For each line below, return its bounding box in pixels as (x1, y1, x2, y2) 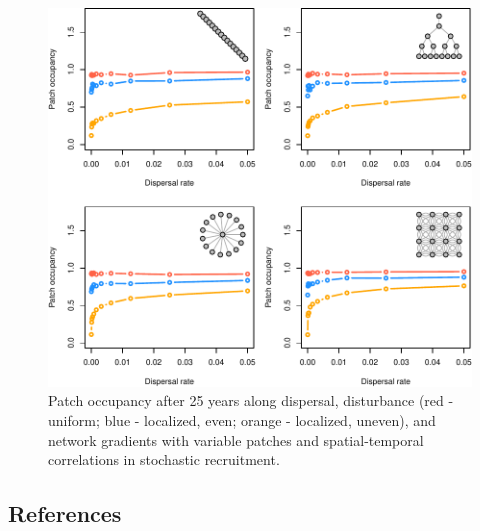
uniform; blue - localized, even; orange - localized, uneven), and (48, 409, 436, 430)
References (8, 498, 122, 529)
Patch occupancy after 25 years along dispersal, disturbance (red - (48, 390, 454, 411)
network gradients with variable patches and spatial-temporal (48, 429, 424, 450)
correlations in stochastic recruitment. (48, 449, 280, 470)
